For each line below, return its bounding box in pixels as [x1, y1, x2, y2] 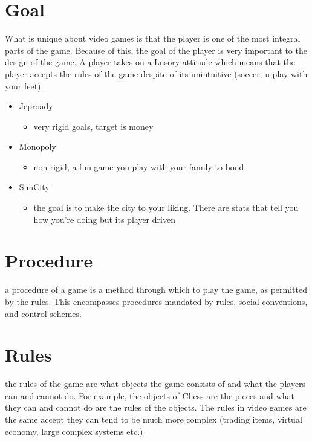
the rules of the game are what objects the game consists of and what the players [5, 377, 306, 390]
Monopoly [19, 140, 56, 153]
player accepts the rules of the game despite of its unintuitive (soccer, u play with [5, 67, 308, 80]
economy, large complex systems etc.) [5, 424, 143, 437]
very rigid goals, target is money [33, 120, 154, 132]
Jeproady [19, 100, 53, 112]
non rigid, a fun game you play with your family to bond [33, 160, 244, 173]
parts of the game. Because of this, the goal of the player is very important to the [5, 43, 307, 56]
